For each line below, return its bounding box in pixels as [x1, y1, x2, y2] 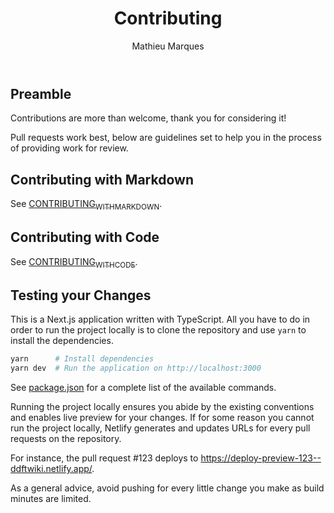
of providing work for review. [10, 142, 129, 154]
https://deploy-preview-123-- [200, 452, 322, 464]
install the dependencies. [10, 335, 114, 347]
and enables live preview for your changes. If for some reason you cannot [10, 412, 315, 424]
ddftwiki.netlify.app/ [10, 463, 93, 475]
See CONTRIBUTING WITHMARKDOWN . [10, 198, 163, 212]
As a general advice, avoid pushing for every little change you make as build [10, 482, 325, 494]
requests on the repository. [10, 433, 122, 445]
